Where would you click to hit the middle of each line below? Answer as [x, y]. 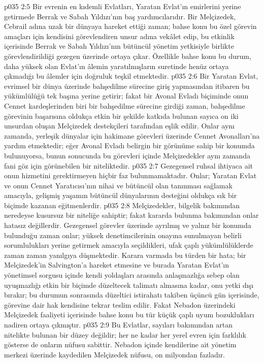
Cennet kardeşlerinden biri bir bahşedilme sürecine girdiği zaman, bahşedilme [125, 105]
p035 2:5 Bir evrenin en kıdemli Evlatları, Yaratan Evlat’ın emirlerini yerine [123, 6]
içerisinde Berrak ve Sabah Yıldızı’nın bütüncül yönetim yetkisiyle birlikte [119, 46]
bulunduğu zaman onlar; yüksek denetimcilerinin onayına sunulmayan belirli [123, 235]
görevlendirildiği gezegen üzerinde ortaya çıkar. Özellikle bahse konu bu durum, [128, 56]
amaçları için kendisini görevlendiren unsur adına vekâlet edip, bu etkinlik [119, 36]
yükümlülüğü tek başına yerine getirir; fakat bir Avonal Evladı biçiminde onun [126, 96]
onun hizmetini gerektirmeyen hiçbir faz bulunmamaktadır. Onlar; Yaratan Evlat [130, 175]
